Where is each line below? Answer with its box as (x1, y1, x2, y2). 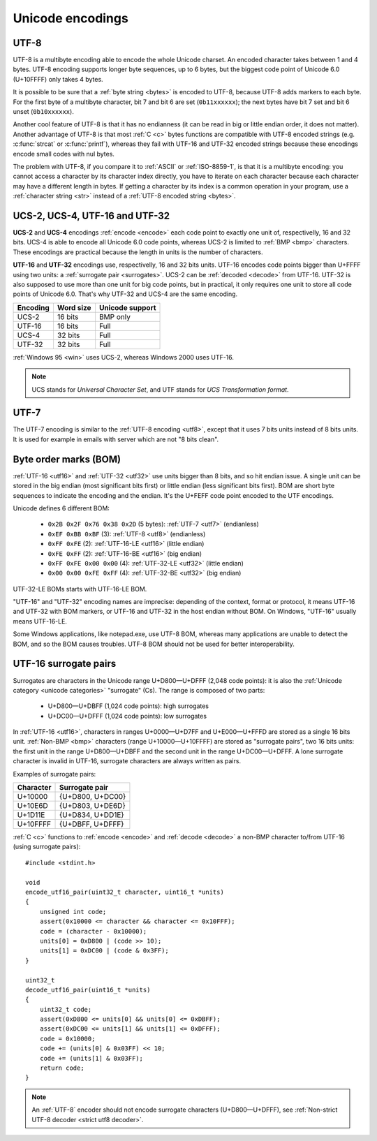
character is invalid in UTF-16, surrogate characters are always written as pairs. (13, 757, 241, 765)
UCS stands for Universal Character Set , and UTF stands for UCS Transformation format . (31, 385, 289, 394)
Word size (57, 302, 91, 312)
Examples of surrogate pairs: (13, 770, 96, 778)
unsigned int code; (39, 908, 107, 915)
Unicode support (98, 302, 156, 312)
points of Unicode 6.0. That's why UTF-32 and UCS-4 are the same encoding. (13, 290, 238, 298)
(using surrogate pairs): (13, 842, 81, 851)
